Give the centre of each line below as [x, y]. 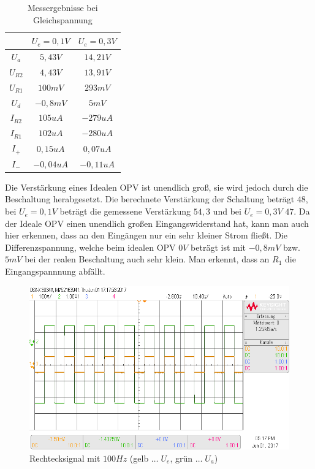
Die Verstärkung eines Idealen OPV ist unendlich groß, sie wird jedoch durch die [157, 187]
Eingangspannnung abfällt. [55, 271]
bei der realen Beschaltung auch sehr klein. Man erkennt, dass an [147, 259]
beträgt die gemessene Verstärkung [125, 211]
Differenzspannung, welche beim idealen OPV [90, 247]
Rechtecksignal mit [65, 458]
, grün [181, 458]
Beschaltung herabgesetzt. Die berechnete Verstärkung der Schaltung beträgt [150, 199]
